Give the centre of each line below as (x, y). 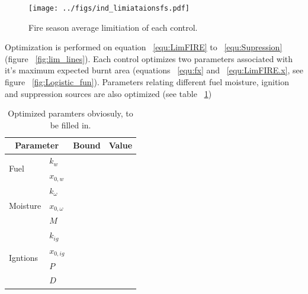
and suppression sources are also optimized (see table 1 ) (108, 93)
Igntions (24, 258)
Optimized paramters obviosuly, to (70, 113)
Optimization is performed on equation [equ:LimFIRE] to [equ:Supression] (144, 47)
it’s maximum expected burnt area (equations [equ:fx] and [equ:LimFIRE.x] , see (154, 70)
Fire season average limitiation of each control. (113, 27)
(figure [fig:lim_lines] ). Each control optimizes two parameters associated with (149, 58)
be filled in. (70, 125)
